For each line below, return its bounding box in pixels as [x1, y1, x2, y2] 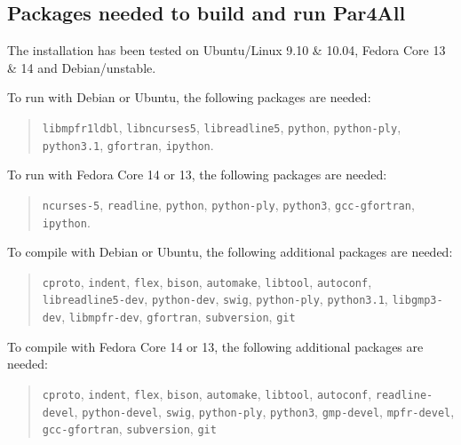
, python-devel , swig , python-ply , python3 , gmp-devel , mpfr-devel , [74, 401, 455, 420]
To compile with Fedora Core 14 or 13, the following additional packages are [7, 337, 424, 355]
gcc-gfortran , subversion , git [42, 419, 217, 438]
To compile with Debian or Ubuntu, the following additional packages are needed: [7, 242, 453, 261]
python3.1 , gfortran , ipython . [42, 135, 214, 154]
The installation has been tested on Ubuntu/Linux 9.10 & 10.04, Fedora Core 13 [7, 41, 446, 60]
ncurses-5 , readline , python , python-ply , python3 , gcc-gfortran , [42, 195, 415, 213]
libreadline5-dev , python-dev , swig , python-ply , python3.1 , [42, 290, 388, 308]
